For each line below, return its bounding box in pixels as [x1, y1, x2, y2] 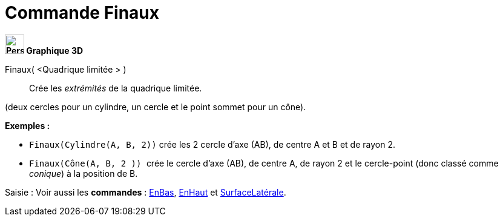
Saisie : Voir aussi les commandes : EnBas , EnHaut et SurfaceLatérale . [5, 186, 286, 197]
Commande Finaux [5, 2, 160, 23]
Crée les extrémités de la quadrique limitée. [29, 82, 202, 93]
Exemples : [5, 120, 50, 131]
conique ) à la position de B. [29, 168, 138, 179]
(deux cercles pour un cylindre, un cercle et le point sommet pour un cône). [5, 101, 306, 112]
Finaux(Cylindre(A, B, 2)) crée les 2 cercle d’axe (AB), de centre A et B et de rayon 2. [29, 139, 395, 150]
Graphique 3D [26, 45, 84, 56]
